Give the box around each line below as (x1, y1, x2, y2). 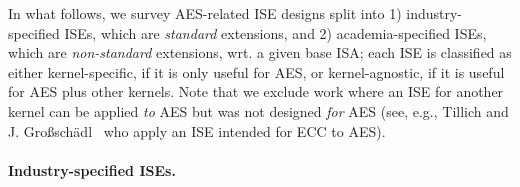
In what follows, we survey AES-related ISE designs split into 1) (8, 3, 402, 23)
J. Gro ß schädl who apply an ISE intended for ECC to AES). (8, 120, 386, 141)
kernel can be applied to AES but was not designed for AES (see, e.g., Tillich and (8, 100, 509, 121)
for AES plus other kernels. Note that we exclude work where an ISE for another (8, 81, 504, 102)
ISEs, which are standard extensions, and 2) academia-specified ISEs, (64, 22, 487, 43)
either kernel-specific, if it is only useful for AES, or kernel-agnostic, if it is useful (8, 61, 505, 82)
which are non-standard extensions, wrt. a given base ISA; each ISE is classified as (8, 42, 512, 63)
